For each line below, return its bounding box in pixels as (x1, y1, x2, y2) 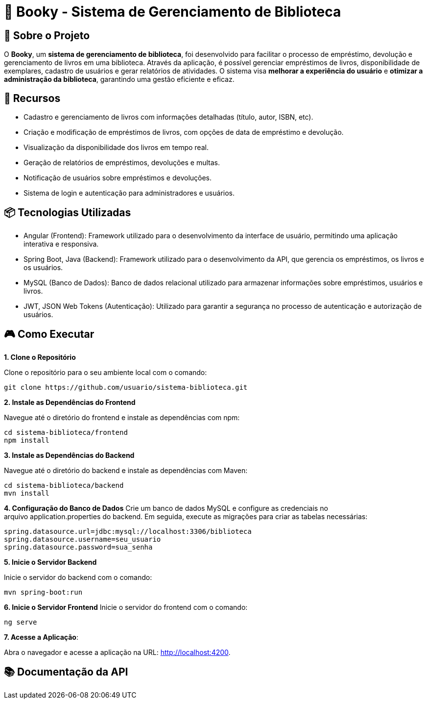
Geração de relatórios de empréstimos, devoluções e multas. (24, 158, 220, 167)
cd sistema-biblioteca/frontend (4, 428, 128, 436)
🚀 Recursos (4, 92, 61, 104)
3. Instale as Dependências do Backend (4, 451, 135, 459)
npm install (4, 436, 49, 444)
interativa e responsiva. (24, 239, 99, 248)
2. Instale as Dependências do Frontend (4, 398, 136, 406)
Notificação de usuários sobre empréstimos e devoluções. (24, 174, 212, 182)
